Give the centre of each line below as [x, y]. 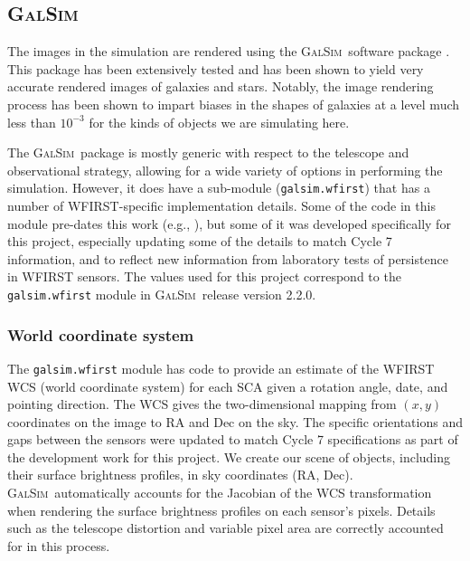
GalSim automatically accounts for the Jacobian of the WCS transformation [220, 493]
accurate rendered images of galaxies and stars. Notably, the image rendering [221, 86]
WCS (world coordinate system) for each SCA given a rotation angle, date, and [228, 386]
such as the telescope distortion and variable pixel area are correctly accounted [226, 528]
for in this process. [59, 545]
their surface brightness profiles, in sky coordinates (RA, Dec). [180, 475]
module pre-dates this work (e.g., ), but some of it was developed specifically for [229, 223]
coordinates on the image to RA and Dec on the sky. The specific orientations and [235, 421]
